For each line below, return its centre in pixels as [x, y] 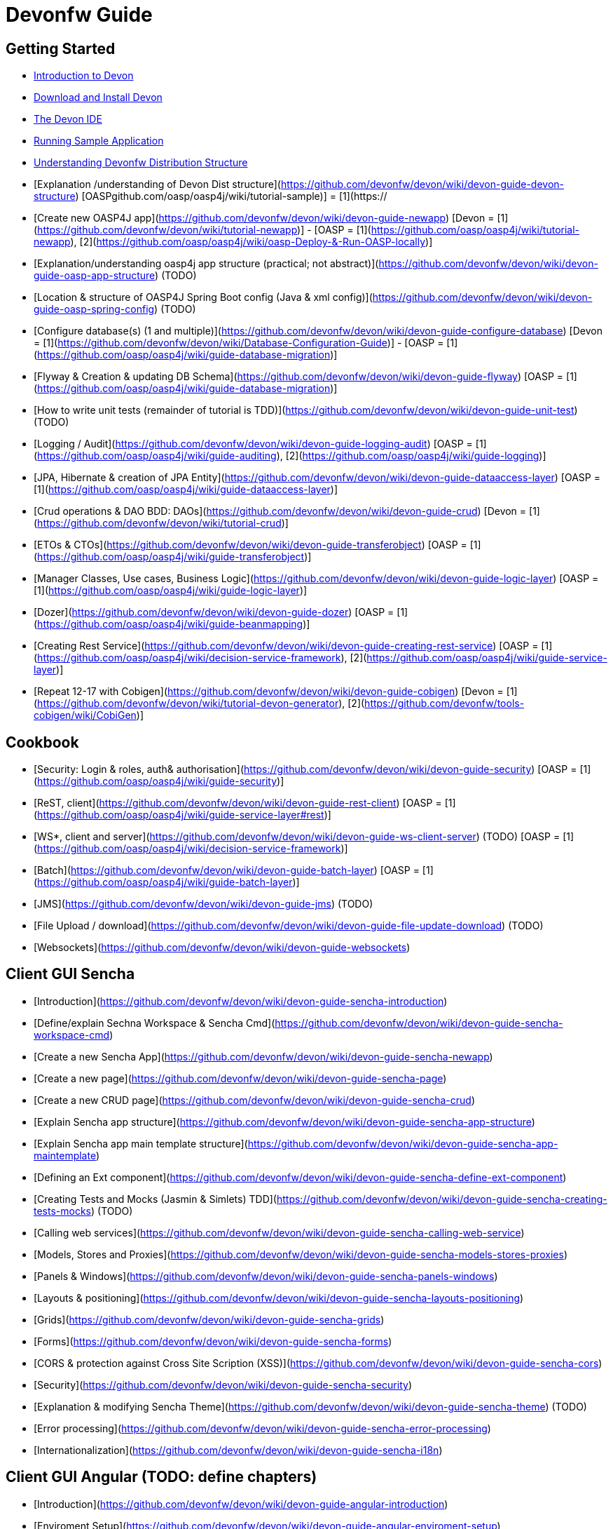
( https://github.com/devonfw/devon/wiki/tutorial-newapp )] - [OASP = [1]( [202, 230]
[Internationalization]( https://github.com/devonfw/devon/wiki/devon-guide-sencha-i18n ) [238, 1450]
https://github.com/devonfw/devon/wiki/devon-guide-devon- [422, 184]
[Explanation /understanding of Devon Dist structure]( [157, 184]
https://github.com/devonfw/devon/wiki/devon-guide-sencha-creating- [442, 1199]
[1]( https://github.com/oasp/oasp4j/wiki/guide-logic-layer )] [171, 591]
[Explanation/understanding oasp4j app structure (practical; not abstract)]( [206, 264]
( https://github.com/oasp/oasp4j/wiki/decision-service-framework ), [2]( [200, 658]
